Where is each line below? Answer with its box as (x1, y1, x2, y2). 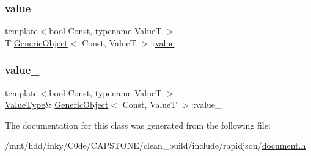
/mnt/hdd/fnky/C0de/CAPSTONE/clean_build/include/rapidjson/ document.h (5, 139, 306, 152)
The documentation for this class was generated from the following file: (5, 118, 271, 131)
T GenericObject (5, 36, 68, 49)
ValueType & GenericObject (5, 98, 109, 111)
